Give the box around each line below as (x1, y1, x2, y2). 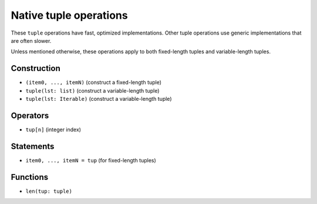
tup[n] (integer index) (25, 126, 82, 133)
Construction (11, 63, 61, 73)
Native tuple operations (11, 9, 129, 22)
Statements (11, 141, 55, 151)
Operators (11, 110, 49, 120)
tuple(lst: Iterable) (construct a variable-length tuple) (25, 96, 172, 103)
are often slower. (11, 37, 52, 44)
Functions (11, 172, 49, 182)
